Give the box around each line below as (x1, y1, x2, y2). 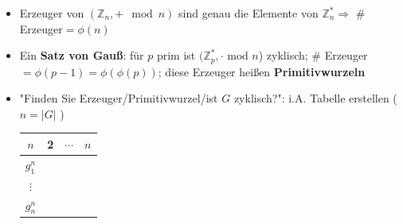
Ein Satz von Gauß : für (19, 47, 144, 64)
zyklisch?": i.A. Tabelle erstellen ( (233, 90, 397, 106)
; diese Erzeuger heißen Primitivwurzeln (158, 63, 366, 79)
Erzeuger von (19, 5, 84, 21)
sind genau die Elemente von (178, 5, 319, 21)
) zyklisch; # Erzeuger (258, 47, 368, 64)
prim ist (156, 47, 196, 64)
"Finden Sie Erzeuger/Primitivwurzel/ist (19, 90, 218, 106)
